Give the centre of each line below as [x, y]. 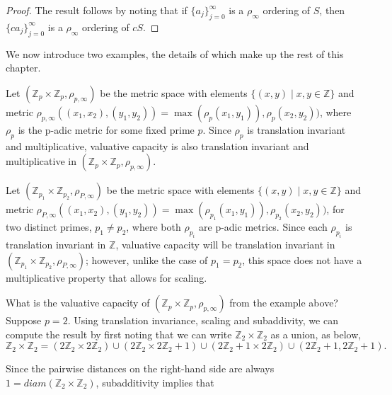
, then [332, 10]
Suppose [24, 320]
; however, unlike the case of [147, 259]
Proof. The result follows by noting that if [97, 10]
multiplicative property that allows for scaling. [106, 277]
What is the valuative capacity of [78, 303]
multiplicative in [41, 161]
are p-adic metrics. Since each [263, 227]
